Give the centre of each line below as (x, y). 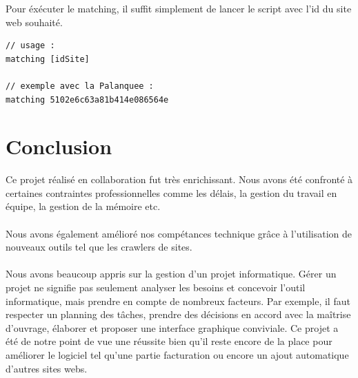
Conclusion (59, 146)
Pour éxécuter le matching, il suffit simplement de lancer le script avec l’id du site (179, 8)
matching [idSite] (48, 59)
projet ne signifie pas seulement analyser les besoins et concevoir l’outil (156, 287)
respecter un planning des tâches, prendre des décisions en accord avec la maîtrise (178, 314)
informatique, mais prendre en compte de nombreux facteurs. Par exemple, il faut (178, 301)
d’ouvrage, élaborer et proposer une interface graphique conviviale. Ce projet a (172, 327)
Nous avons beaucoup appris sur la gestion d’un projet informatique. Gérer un (171, 274)
